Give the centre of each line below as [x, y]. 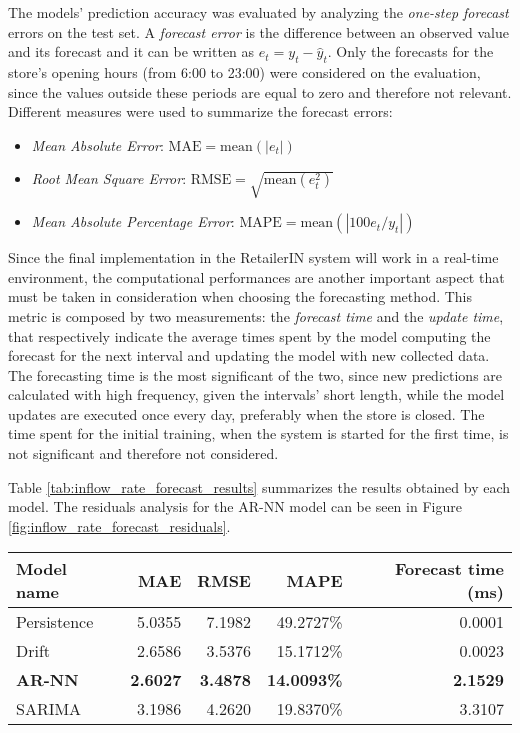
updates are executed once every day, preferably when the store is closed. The [246, 413]
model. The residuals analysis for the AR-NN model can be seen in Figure [235, 506]
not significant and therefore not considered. [143, 453]
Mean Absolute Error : [97, 144]
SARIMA [49, 709]
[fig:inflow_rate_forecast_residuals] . [119, 525]
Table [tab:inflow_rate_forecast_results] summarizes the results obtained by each [259, 486]
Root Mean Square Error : [109, 178]
